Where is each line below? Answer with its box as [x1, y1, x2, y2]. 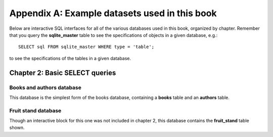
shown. [9, 124, 25, 131]
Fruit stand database [9, 107, 62, 114]
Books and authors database [9, 84, 82, 91]
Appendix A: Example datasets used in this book [9, 8, 217, 19]
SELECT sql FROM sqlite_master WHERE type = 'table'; [18, 44, 154, 50]
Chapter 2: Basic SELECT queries [9, 68, 116, 77]
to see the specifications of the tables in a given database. [9, 55, 131, 61]
